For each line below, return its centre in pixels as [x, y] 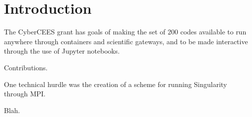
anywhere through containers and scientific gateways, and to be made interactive [126, 41]
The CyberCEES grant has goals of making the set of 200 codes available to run [125, 32]
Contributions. [26, 67]
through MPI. [25, 94]
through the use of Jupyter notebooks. [62, 51]
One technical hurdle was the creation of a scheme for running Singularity [116, 84]
